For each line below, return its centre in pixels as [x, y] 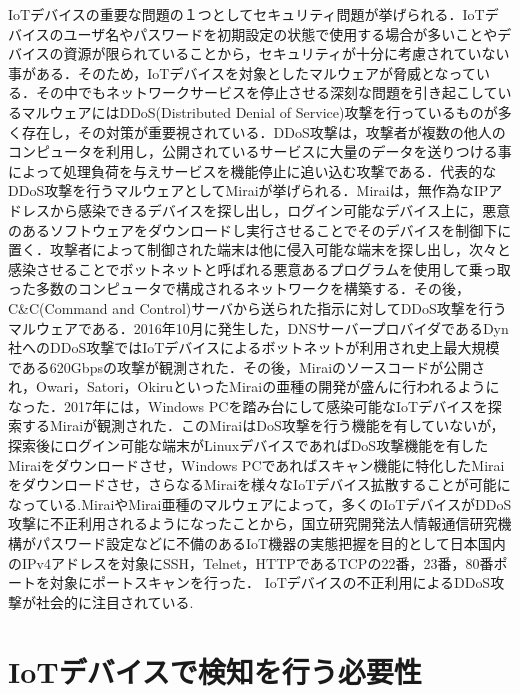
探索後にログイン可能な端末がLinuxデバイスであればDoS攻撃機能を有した [248, 445]
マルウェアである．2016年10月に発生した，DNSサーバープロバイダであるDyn [258, 327]
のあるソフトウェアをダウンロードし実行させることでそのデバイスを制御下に [260, 229]
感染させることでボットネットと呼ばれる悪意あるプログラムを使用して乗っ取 [259, 268]
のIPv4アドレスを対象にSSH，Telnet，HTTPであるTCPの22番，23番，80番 [251, 562]
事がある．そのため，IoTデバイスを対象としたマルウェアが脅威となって [242, 72]
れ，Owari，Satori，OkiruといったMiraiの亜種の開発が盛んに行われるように [254, 386]
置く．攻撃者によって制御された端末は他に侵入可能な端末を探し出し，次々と [259, 249]
